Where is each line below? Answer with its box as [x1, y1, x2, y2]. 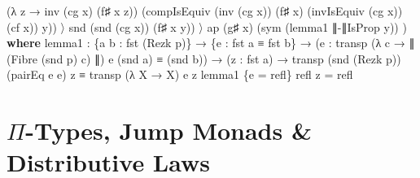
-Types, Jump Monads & [25, 114, 312, 147]
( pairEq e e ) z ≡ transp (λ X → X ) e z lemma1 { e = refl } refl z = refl [7, 66, 353, 83]
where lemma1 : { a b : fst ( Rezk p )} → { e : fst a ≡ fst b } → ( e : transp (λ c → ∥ [7, 34, 415, 51]
